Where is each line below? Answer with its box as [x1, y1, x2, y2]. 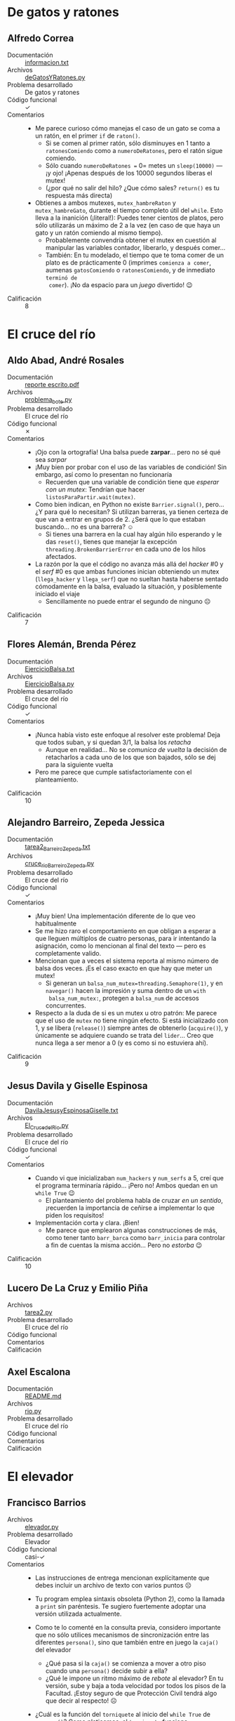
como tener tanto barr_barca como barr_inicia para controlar [45, 1233, 226, 1241]
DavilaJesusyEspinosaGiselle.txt [25, 1106, 119, 1114]
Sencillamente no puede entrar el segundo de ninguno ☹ [45, 597, 211, 605]
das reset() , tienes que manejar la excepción [45, 537, 177, 546]
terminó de [45, 275, 78, 282]
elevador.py [25, 1523, 59, 1531]
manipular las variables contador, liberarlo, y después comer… [45, 244, 226, 251]
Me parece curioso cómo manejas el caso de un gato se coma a [34, 124, 221, 132]
